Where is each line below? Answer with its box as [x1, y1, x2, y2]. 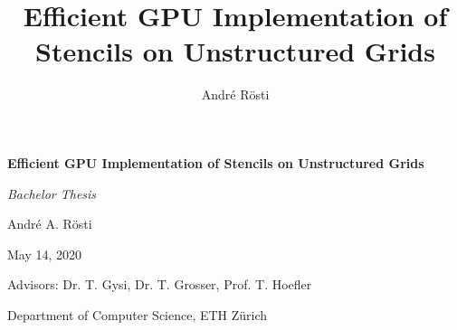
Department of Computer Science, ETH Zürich [7, 305, 268, 324]
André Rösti [201, 85, 270, 104]
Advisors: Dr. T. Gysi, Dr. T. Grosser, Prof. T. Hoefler [7, 275, 312, 294]
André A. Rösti [7, 214, 92, 233]
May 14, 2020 [7, 244, 82, 263]
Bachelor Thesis [7, 184, 97, 203]
